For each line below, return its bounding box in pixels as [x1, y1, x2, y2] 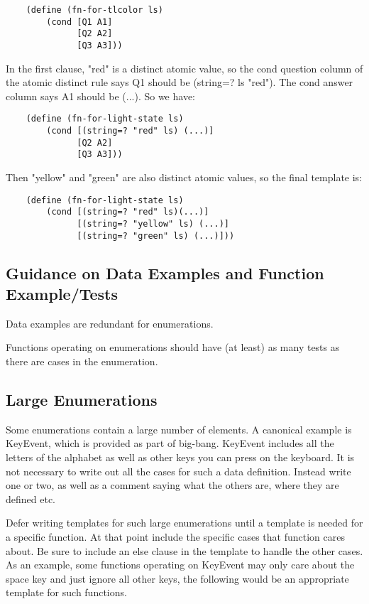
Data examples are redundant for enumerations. [6, 316, 214, 330]
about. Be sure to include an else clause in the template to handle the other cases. [6, 543, 363, 558]
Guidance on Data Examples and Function [6, 261, 324, 284]
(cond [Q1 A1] [46, 16, 113, 27]
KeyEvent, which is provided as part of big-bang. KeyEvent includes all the [6, 436, 334, 451]
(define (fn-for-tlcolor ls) [26, 5, 163, 15]
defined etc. [6, 491, 55, 506]
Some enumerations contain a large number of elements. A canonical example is [6, 421, 352, 436]
